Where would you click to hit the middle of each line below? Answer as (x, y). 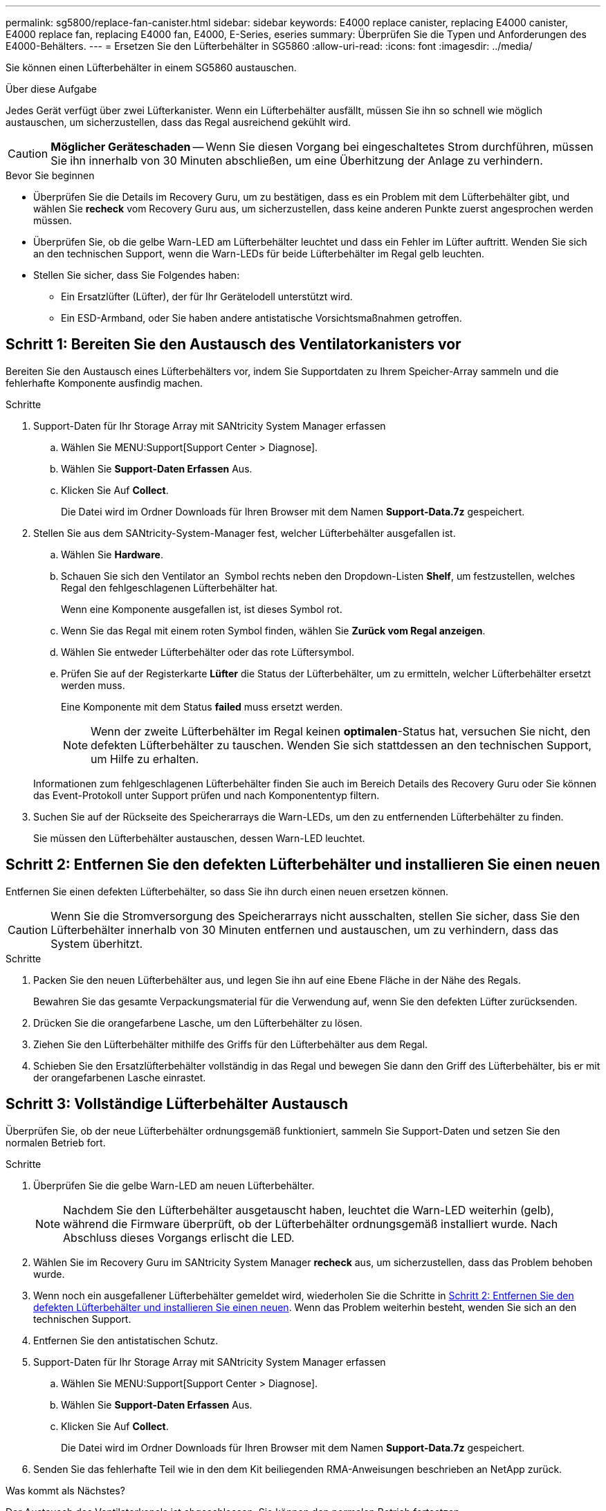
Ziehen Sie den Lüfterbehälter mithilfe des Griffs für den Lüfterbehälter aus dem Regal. (231, 1044)
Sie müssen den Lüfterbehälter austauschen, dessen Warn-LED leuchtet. (199, 838)
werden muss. (93, 685)
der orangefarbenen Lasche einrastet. (120, 1077)
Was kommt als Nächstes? (65, 1490)
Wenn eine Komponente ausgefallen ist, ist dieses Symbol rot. (202, 609)
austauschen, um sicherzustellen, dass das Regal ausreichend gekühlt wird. (178, 122)
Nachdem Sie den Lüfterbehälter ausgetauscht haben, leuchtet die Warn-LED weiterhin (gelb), (309, 1210)
